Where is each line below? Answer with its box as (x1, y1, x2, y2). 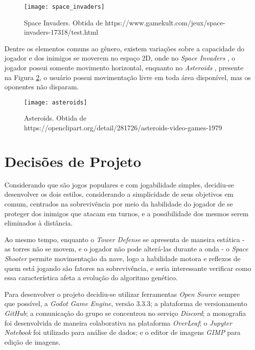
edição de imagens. (4, 336, 61, 347)
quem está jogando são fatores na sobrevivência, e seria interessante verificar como (4, 263, 251, 273)
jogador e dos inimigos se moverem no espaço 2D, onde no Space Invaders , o (4, 53, 235, 63)
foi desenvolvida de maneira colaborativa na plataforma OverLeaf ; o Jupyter (4, 317, 232, 328)
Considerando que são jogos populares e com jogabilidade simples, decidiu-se (4, 179, 234, 189)
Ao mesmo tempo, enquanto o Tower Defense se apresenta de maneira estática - (4, 234, 245, 244)
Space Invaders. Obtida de (24, 17, 103, 27)
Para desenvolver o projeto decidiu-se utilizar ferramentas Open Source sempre (4, 288, 240, 299)
